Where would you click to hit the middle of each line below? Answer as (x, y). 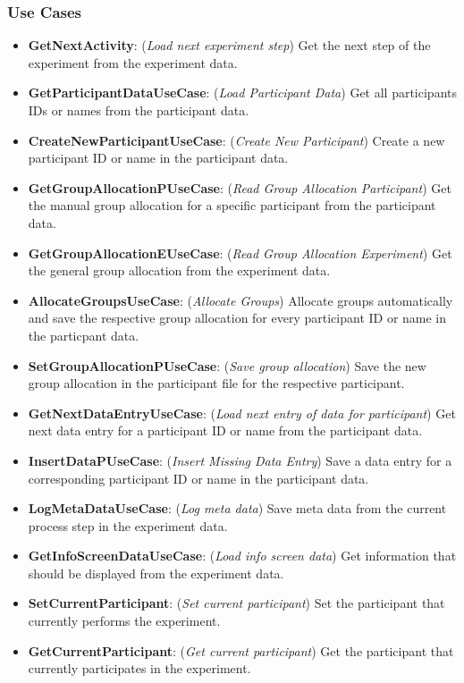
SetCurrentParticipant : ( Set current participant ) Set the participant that (236, 603)
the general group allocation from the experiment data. (179, 270)
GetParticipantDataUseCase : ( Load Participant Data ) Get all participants (243, 93)
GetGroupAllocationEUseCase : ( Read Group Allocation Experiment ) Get (240, 253)
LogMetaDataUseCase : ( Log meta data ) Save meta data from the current (237, 508)
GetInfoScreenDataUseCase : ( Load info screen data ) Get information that (242, 556)
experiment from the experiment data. (133, 62)
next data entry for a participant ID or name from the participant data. (225, 430)
